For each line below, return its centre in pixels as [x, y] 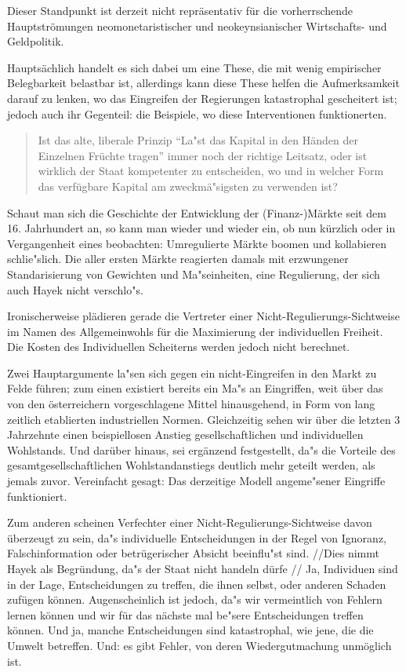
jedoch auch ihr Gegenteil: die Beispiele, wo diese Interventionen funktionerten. [197, 113]
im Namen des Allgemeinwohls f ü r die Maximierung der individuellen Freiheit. [195, 331]
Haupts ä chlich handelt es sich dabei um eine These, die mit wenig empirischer [194, 67]
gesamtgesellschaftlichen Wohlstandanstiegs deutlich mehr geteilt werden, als [191, 465]
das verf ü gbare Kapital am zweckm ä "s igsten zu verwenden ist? [188, 186]
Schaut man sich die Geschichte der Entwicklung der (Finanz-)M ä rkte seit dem [197, 212]
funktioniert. [37, 496]
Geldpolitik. [36, 41]
